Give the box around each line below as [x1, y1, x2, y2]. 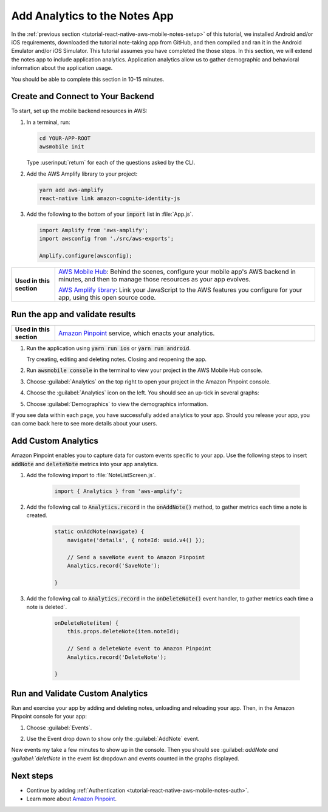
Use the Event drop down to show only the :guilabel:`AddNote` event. [26, 735, 200, 743]
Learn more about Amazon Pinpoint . [26, 795, 117, 802]
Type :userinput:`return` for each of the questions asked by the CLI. [26, 159, 196, 167]
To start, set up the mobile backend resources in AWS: [11, 107, 148, 115]
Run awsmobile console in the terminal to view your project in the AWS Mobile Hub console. [26, 366, 263, 374]
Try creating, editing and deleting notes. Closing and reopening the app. [26, 356, 207, 363]
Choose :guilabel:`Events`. [26, 724, 92, 731]
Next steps [11, 771, 53, 781]
